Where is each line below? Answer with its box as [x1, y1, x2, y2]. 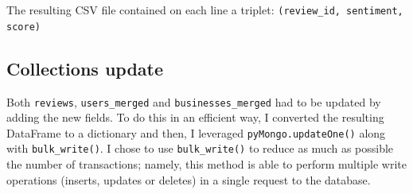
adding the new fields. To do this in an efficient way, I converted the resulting [6, 109, 384, 126]
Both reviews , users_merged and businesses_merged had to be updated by [6, 93, 381, 110]
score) [6, 21, 41, 33]
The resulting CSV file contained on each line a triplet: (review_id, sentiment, [6, 2, 403, 17]
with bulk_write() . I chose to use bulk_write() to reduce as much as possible [6, 140, 394, 157]
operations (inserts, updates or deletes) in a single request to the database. [6, 171, 371, 188]
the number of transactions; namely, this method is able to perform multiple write [6, 156, 407, 173]
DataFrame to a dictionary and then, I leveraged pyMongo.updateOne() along [6, 124, 386, 141]
